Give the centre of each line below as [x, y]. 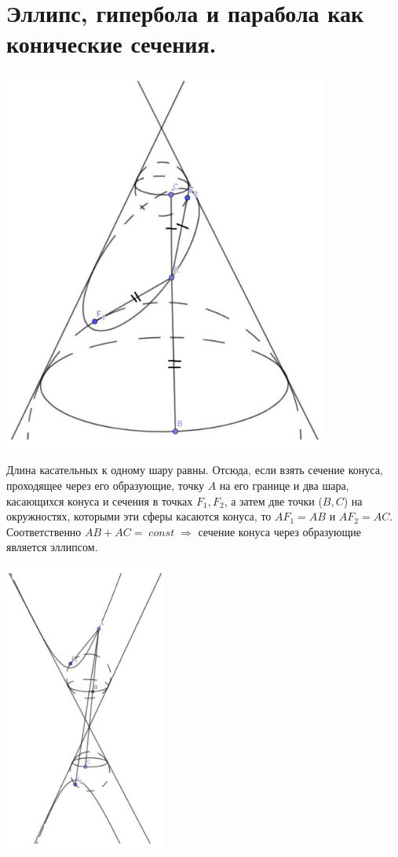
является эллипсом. [52, 547]
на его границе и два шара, [284, 486]
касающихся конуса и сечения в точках [100, 500]
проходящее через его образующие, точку [106, 486]
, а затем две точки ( [273, 500]
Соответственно [44, 531]
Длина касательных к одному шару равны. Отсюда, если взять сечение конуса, [195, 470]
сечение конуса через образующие [280, 531]
